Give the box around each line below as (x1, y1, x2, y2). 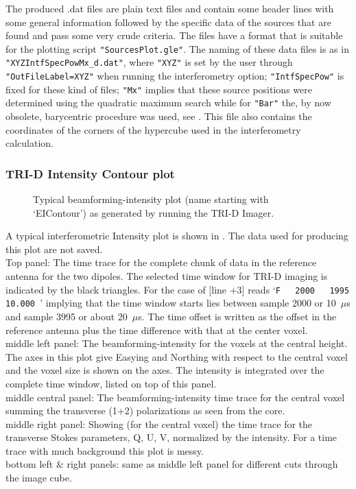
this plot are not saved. (5, 241, 103, 256)
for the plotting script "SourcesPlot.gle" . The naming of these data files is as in (5, 41, 349, 56)
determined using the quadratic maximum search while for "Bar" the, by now (5, 95, 331, 110)
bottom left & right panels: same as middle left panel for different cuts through (5, 457, 338, 471)
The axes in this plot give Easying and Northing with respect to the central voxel (5, 349, 348, 363)
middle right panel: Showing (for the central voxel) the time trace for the (5, 416, 313, 431)
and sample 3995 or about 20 (5, 309, 128, 323)
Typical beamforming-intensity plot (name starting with (33, 192, 269, 206)
